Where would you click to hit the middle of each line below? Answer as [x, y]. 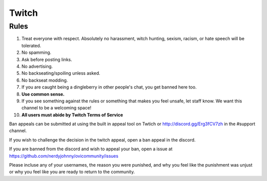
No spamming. [36, 52]
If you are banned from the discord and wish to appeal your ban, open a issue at [91, 149]
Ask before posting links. [47, 59]
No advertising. [37, 66]
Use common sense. [43, 94]
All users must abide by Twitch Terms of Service [72, 115]
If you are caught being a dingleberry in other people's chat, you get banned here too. [109, 87]
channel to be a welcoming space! [56, 108]
